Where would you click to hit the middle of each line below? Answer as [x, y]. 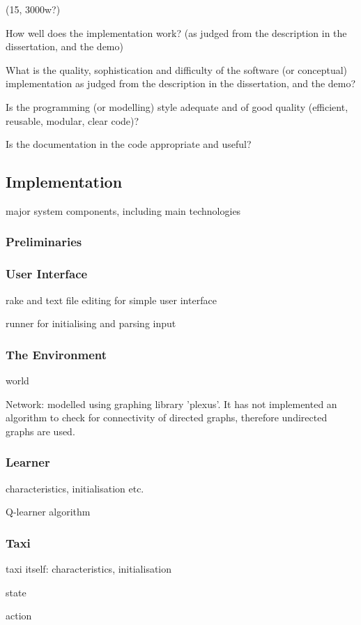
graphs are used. [40, 431]
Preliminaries [44, 242]
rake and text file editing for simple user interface [111, 300]
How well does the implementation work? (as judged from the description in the [176, 32]
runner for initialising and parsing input [91, 323]
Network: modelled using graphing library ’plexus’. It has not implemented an [171, 404]
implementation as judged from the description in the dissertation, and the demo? [181, 83]
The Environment [56, 354]
